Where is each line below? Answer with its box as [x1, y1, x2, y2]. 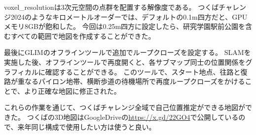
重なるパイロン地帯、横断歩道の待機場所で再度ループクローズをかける [17, 76, 245, 86]
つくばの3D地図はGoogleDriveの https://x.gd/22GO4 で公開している [27, 111, 239, 122]
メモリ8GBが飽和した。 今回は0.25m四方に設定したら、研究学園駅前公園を [4, 21, 246, 31]
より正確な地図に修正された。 [24, 85, 121, 96]
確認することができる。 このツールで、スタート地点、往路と [45, 66, 241, 77]
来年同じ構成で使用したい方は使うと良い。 [17, 121, 156, 132]
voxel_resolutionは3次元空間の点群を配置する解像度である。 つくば [4, 2, 219, 12]
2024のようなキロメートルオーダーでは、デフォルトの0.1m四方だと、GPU [10, 11, 248, 22]
